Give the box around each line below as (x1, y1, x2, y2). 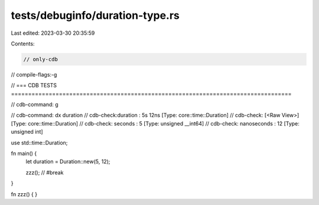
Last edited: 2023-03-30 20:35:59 (11, 29, 95, 37)
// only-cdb (23, 56, 58, 62)
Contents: (11, 40, 35, 47)
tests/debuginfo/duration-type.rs (11, 9, 180, 22)
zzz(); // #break (25, 168, 64, 176)
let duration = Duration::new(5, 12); (25, 158, 110, 165)
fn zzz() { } (11, 190, 38, 197)
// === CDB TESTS (11, 82, 57, 89)
